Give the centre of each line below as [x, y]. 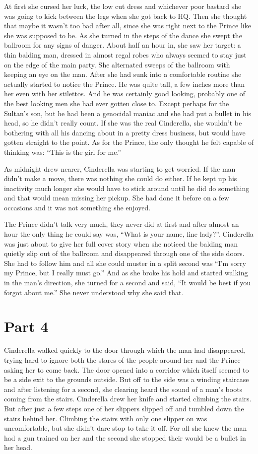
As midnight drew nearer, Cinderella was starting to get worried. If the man [120, 168]
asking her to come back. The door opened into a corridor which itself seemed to [127, 369]
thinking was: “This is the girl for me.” [63, 152]
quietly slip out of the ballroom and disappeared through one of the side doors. [124, 253]
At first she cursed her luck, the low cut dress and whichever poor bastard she [123, 6]
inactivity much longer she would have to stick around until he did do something [127, 188]
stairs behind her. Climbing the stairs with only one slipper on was [106, 418]
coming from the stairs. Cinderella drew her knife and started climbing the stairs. [128, 399]
